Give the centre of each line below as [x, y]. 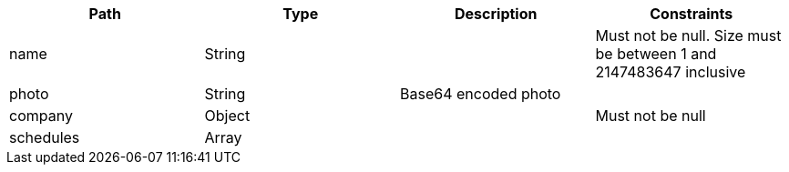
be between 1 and [656, 54]
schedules [45, 137]
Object [227, 116]
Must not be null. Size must [688, 35]
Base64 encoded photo [481, 94]
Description [496, 14]
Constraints [692, 14]
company [41, 116]
